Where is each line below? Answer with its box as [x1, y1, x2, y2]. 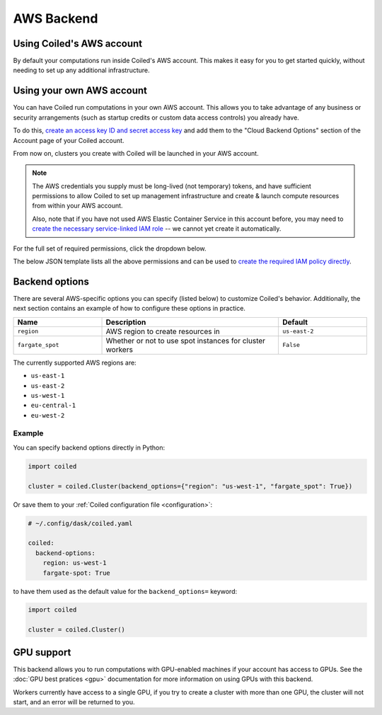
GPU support [13, 646, 71, 658]
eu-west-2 [30, 411, 65, 419]
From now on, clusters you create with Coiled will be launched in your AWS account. [13, 149, 259, 157]
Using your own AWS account [13, 85, 148, 97]
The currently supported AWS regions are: [13, 358, 137, 367]
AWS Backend [13, 11, 98, 26]
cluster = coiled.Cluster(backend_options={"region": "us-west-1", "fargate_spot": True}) [28, 482, 353, 490]
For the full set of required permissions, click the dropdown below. [13, 244, 207, 253]
